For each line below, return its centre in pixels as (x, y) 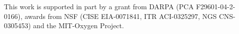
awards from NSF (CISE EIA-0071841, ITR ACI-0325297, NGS (120, 16)
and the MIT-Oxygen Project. (79, 25)
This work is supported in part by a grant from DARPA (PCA (99, 6)
